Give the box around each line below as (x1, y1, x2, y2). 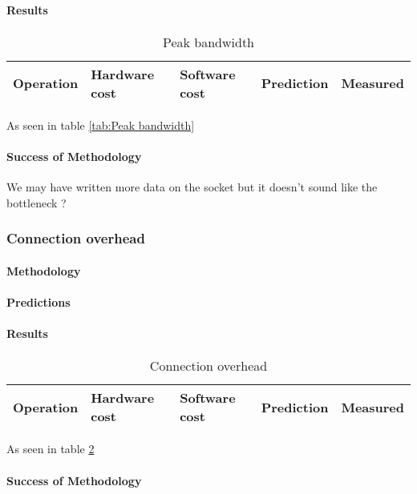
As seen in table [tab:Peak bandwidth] (6, 116, 195, 133)
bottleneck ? (6, 194, 67, 211)
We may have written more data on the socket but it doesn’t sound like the (6, 179, 378, 195)
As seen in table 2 (6, 440, 95, 457)
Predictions (6, 294, 71, 310)
